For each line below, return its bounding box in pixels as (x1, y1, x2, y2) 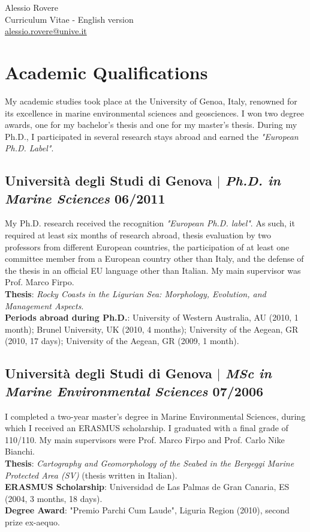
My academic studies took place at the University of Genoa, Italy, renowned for (5, 94, 297, 107)
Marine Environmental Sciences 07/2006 (5, 381, 264, 400)
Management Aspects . (5, 299, 84, 312)
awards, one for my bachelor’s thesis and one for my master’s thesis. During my (5, 118, 297, 131)
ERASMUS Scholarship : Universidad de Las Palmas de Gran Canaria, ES (5, 480, 290, 493)
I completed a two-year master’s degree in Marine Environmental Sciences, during (5, 410, 306, 422)
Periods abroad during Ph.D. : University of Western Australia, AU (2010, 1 (5, 311, 299, 324)
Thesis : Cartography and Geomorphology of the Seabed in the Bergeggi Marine (5, 456, 294, 469)
